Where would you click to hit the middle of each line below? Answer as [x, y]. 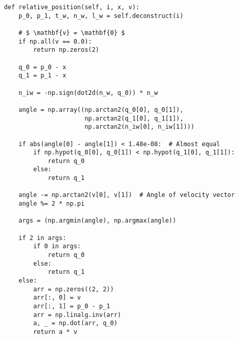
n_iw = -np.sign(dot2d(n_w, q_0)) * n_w [88, 93]
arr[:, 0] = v [57, 298]
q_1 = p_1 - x [42, 76]
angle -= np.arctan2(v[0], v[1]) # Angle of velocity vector [127, 195]
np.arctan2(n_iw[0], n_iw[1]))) [139, 127]
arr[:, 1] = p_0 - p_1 [72, 306]
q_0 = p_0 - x [42, 67]
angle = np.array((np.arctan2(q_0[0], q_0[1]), [101, 110]
